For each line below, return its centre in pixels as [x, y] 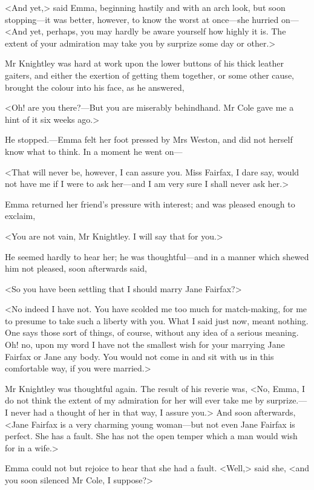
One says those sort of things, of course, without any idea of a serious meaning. [152, 332]
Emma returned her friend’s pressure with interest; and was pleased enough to [150, 204]
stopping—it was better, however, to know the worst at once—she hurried [142, 19]
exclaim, [20, 216]
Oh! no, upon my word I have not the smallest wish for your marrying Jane [145, 345]
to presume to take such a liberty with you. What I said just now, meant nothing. [157, 320]
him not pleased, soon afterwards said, [76, 268]
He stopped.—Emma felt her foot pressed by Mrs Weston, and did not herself [149, 139]
